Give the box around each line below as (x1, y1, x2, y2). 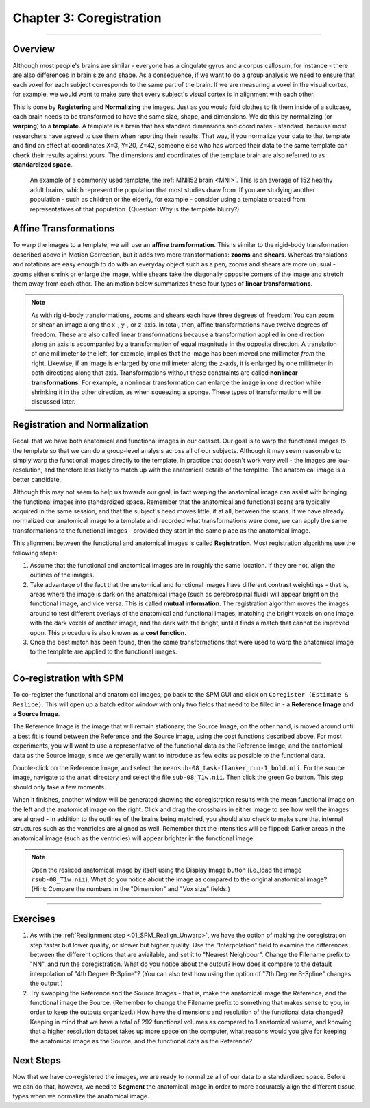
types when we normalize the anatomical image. (12, 1092, 149, 1100)
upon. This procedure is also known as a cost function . (29, 628, 186, 636)
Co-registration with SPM (12, 673, 124, 684)
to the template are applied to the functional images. (29, 647, 177, 656)
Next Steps (12, 1054, 61, 1067)
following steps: (12, 549, 58, 557)
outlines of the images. (29, 570, 95, 579)
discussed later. (31, 397, 76, 406)
